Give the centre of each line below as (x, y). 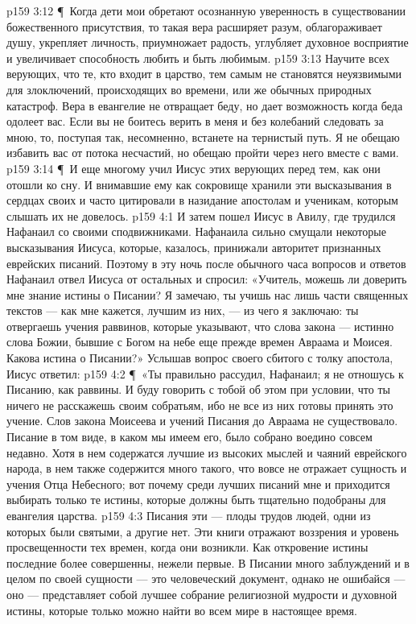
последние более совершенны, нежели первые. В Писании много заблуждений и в (208, 562)
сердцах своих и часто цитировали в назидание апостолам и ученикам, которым (202, 200)
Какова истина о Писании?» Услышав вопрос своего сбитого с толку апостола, (200, 358)
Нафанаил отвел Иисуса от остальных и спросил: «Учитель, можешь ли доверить (207, 279)
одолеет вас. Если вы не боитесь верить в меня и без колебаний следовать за (195, 121)
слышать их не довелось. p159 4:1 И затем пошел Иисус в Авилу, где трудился (201, 215)
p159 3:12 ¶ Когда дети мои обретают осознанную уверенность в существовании (206, 10)
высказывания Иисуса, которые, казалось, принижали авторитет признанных (194, 247)
